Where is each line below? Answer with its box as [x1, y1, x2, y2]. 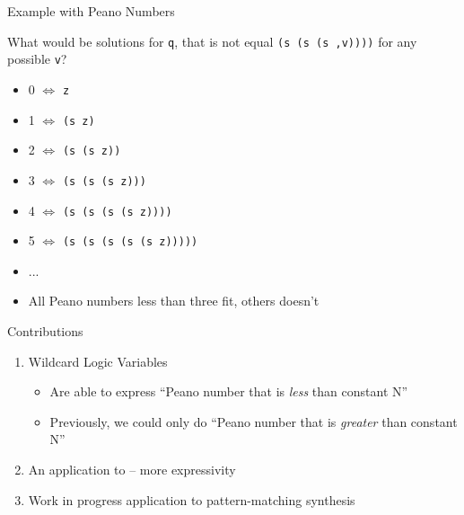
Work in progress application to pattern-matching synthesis [28, 490, 355, 509]
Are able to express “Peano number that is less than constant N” [49, 382, 408, 401]
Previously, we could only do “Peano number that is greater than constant [49, 412, 458, 431]
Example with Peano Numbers [7, 2, 175, 20]
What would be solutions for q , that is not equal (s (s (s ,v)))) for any [7, 31, 417, 50]
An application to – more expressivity [28, 460, 236, 478]
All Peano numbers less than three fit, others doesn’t [28, 291, 320, 310]
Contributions [7, 322, 83, 341]
